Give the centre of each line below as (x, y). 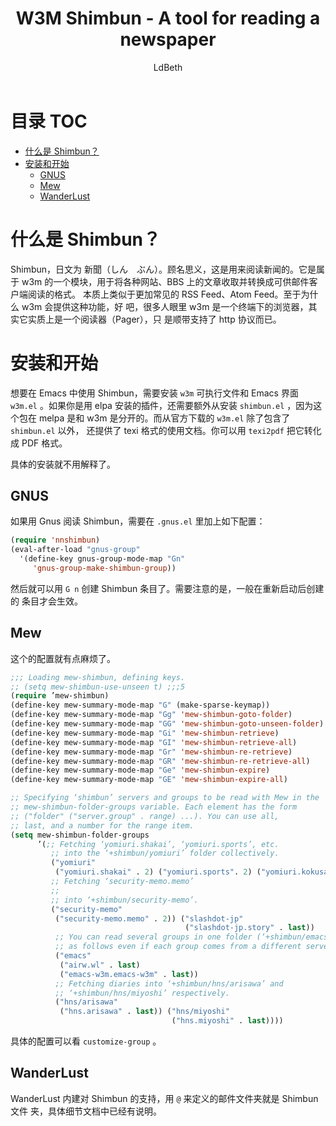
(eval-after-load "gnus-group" (75, 550)
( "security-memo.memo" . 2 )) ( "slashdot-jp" (149, 918)
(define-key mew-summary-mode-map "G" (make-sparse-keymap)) (140, 705)
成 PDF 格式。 (39, 443)
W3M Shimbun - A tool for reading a (168, 18)
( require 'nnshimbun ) (55, 540)
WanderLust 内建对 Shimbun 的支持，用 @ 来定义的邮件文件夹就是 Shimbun (164, 1098)
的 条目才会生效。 (46, 601)
